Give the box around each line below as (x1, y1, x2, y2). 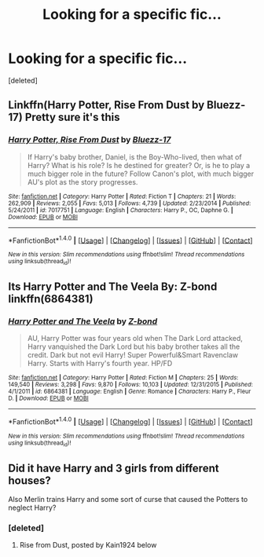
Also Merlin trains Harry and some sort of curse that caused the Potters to (8, 495, 248, 504)
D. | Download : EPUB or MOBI (8, 394, 89, 402)
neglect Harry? (8, 503, 57, 512)
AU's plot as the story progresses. (27, 177, 138, 186)
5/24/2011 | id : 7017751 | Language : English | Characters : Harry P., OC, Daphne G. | (8, 206, 233, 214)
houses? (8, 474, 51, 487)
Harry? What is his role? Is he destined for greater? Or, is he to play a (27, 160, 251, 170)
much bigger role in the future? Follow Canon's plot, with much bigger (27, 169, 254, 178)
